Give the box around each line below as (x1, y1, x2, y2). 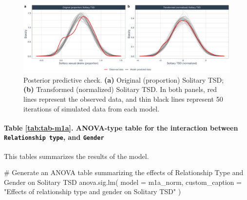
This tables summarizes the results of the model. (4, 151, 149, 161)
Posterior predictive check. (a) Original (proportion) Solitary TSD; (23, 74, 224, 85)
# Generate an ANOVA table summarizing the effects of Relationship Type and (4, 167, 244, 178)
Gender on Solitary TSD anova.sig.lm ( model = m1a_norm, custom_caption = (4, 177, 242, 187)
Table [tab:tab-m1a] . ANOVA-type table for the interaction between (4, 122, 238, 133)
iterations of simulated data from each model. (23, 103, 160, 113)
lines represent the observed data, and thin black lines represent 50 (23, 93, 223, 104)
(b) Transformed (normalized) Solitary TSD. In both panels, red (23, 84, 217, 94)
